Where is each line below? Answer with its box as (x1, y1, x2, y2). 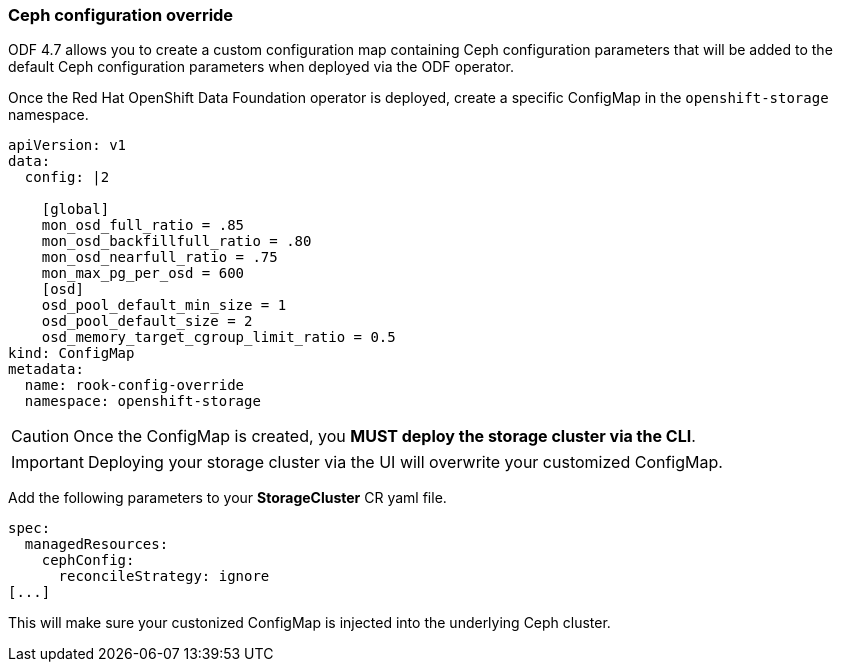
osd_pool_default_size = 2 (41, 313, 253, 330)
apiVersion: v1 (8, 137, 127, 154)
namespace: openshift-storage (24, 393, 261, 410)
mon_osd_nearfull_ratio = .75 (41, 249, 278, 266)
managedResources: (24, 536, 169, 553)
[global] (41, 201, 110, 218)
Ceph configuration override (8, 5, 234, 25)
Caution (11, 426, 70, 447)
